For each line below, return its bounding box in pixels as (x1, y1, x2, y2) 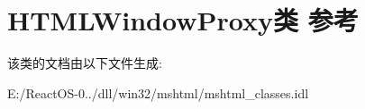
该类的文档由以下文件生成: (7, 54, 162, 72)
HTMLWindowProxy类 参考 (7, 2, 359, 38)
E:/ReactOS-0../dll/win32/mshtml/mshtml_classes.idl (7, 83, 309, 102)
